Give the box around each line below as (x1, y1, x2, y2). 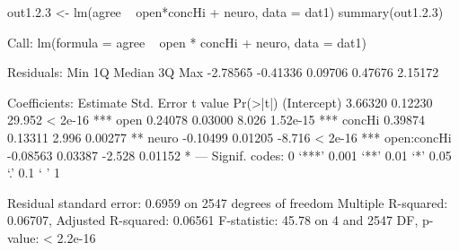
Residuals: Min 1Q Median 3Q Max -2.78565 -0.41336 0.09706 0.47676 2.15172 (7, 63, 439, 82)
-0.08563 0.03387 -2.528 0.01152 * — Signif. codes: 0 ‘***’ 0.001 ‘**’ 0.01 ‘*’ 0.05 (7, 145, 452, 164)
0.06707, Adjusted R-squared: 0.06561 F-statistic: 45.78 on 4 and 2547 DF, (7, 211, 419, 229)
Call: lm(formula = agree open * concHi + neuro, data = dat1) (7, 32, 366, 51)
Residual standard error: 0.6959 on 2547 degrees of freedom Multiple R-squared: (7, 193, 448, 212)
